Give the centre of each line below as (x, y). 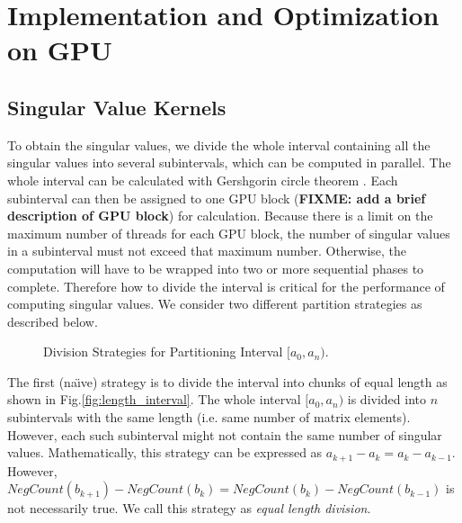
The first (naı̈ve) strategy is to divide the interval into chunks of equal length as (227, 381)
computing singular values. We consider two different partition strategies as (215, 304)
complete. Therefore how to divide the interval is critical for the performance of (226, 286)
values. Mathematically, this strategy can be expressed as (165, 452)
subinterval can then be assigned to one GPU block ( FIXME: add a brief (217, 198)
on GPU (60, 50)
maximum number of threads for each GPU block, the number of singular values (229, 233)
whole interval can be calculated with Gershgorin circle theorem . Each (203, 180)
